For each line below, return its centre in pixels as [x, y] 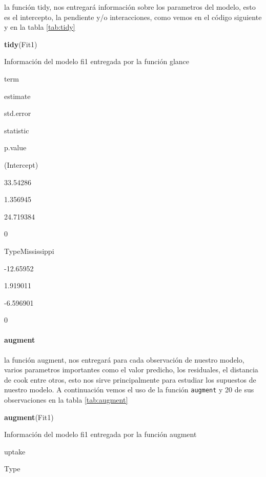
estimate [17, 96]
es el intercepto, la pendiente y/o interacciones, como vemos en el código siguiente [133, 17]
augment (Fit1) [29, 417]
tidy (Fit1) [21, 44]
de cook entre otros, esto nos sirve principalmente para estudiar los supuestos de [130, 379]
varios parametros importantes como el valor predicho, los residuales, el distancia [131, 370]
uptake [15, 451]
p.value [15, 147]
